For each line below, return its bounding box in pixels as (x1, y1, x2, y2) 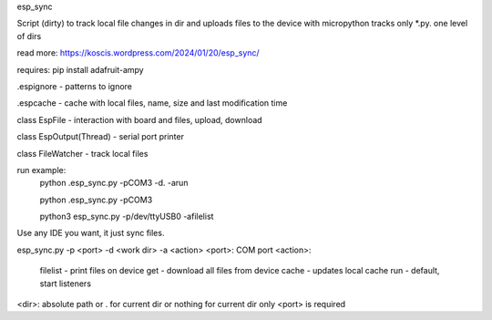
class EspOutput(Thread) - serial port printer (16, 131, 184, 142)
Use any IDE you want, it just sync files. (16, 228, 165, 239)
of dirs (16, 30, 42, 41)
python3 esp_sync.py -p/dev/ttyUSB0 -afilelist (39, 211, 214, 222)
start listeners (39, 278, 91, 289)
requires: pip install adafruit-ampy (16, 64, 145, 75)
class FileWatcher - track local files (16, 148, 149, 159)
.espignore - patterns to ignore (16, 80, 132, 91)
